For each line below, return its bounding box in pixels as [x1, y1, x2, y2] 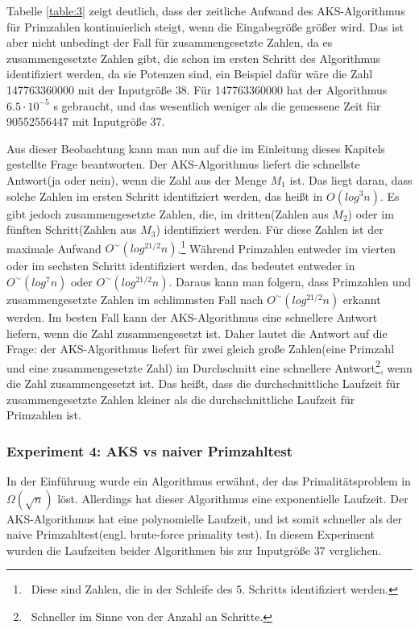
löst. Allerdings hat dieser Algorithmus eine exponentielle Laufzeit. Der [57, 489, 409, 506]
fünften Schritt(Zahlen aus [6, 221, 137, 238]
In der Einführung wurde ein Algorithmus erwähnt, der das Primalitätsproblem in [6, 473, 411, 489]
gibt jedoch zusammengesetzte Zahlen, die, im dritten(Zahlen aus [6, 205, 329, 222]
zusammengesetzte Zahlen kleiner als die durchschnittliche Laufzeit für [6, 390, 355, 407]
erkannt [342, 290, 381, 307]
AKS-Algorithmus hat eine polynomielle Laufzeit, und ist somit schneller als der [6, 510, 403, 527]
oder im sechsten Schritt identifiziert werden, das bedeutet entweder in [6, 257, 355, 274]
